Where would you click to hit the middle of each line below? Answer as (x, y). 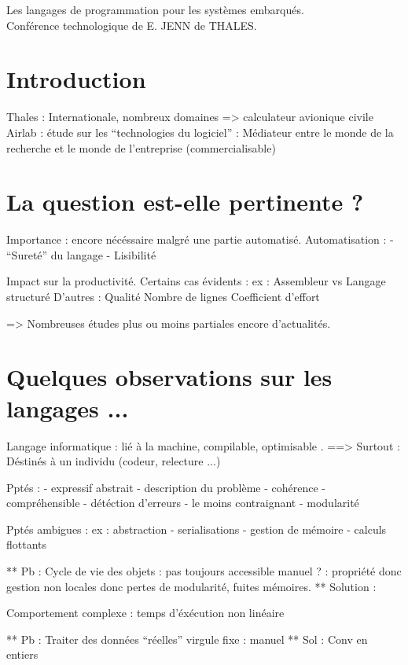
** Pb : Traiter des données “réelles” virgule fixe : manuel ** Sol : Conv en (187, 639)
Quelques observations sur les (169, 377)
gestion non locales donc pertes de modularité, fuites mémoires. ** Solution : (191, 586)
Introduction (76, 79)
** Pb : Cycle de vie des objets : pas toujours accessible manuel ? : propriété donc (204, 571)
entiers (22, 654)
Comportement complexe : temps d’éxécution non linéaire (145, 613)
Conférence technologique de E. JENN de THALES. (132, 25)
